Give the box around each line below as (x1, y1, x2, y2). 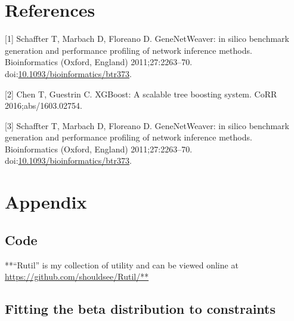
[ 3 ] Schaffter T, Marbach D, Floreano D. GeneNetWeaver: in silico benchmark (5, 119, 289, 132)
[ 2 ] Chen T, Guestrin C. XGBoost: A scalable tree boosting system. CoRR (5, 87, 277, 100)
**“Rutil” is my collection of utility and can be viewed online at (5, 258, 239, 271)
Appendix (5, 189, 87, 214)
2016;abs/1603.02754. (5, 99, 82, 112)
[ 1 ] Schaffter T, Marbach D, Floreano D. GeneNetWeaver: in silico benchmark (5, 32, 289, 45)
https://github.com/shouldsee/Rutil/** (5, 270, 149, 283)
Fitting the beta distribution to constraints (5, 299, 276, 318)
